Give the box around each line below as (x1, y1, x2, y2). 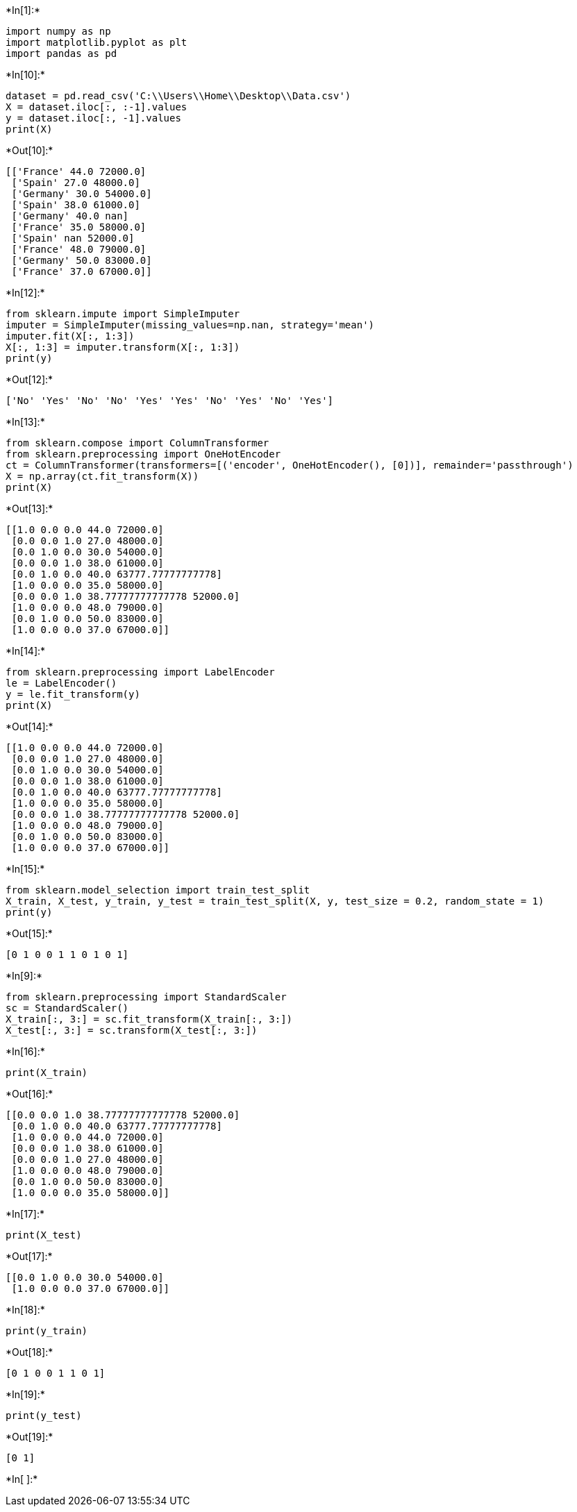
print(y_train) (6, 1325, 88, 1336)
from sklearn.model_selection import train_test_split (6, 884, 310, 896)
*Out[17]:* (6, 1250, 53, 1262)
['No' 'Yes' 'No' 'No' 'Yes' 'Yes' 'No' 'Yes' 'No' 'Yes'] (6, 395, 334, 406)
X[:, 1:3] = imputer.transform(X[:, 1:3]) (6, 342, 240, 353)
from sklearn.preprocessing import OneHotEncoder (6, 448, 281, 460)
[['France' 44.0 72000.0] (6, 166, 147, 177)
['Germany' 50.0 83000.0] (11, 255, 152, 266)
